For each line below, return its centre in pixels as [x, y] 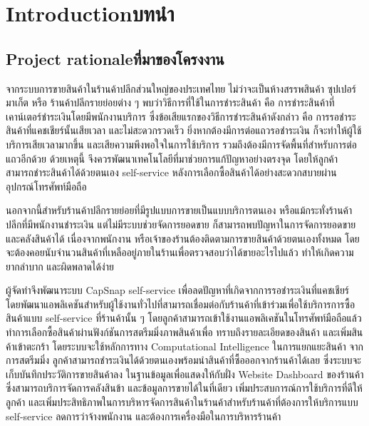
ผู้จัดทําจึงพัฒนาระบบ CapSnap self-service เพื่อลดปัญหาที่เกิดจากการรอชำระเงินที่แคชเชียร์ [178, 290]
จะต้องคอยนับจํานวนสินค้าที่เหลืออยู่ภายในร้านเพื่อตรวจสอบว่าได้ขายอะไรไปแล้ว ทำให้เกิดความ [180, 252]
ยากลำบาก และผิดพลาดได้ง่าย [60, 266]
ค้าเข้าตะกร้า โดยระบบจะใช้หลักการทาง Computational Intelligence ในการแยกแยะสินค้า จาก [184, 346]
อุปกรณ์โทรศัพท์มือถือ [46, 186]
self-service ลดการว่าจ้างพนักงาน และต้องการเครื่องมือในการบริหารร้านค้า [144, 416]
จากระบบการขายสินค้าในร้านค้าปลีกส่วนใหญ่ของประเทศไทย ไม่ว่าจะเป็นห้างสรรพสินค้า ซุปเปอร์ [181, 88]
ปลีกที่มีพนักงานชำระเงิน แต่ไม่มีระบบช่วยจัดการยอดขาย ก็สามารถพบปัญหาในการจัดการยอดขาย [181, 224]
